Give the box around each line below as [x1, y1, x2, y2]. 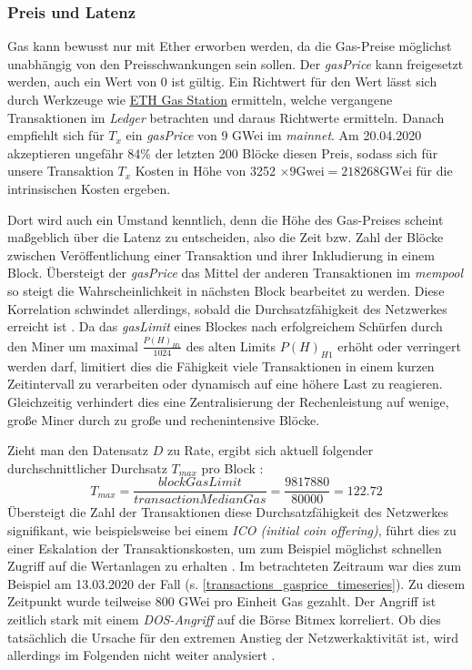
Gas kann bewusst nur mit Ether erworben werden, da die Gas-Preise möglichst [7, 36, 452, 56]
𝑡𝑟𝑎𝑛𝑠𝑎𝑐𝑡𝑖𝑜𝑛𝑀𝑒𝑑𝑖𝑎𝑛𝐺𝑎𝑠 [134, 493, 266, 507]
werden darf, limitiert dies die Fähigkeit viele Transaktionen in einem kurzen [7, 356, 435, 375]
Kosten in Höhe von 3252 [135, 161, 276, 180]
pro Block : [201, 458, 264, 477]
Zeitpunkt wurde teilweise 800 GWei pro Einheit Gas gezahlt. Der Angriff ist [7, 592, 437, 611]
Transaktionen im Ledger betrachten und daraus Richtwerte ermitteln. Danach [7, 107, 445, 127]
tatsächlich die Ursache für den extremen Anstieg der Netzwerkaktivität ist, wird [7, 627, 458, 646]
